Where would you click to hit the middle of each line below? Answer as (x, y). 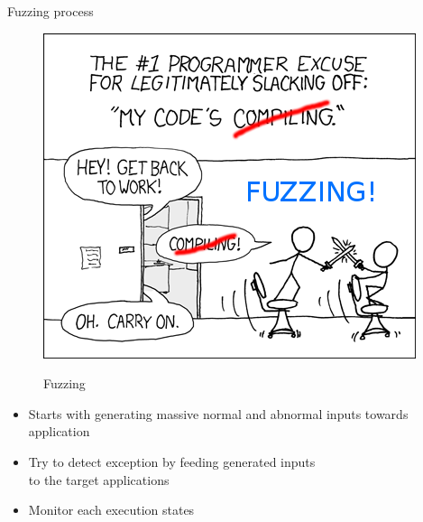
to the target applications (99, 479)
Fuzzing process (51, 11)
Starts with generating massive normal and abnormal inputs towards (218, 413)
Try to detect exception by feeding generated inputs (172, 461)
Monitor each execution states (111, 510)
